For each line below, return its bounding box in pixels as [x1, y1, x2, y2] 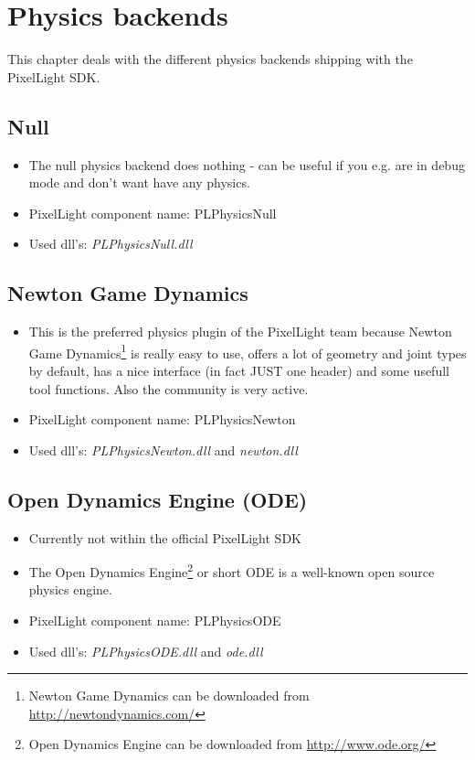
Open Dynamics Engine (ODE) [7, 485, 308, 513]
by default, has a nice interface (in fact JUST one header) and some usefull [28, 360, 449, 380]
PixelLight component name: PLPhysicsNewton [28, 410, 296, 429]
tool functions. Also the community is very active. [28, 379, 309, 398]
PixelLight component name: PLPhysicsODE [28, 610, 281, 629]
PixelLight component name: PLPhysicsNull [28, 203, 277, 222]
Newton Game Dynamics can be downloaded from [28, 686, 310, 705]
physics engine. [28, 580, 112, 599]
